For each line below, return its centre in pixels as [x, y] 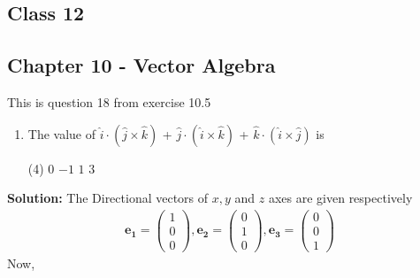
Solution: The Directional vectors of [108, 198]
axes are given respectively [340, 198]
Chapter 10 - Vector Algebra [141, 65]
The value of [62, 133]
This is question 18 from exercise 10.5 [109, 101]
